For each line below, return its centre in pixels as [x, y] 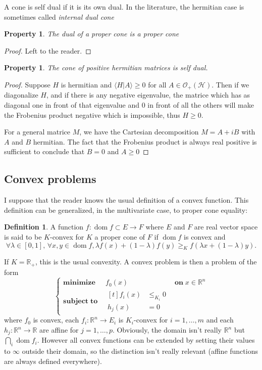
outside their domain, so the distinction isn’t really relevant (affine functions [140, 351]
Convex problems [50, 179]
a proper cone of [120, 236]
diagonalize [21, 95]
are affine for [59, 330]
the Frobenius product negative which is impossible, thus [92, 114]
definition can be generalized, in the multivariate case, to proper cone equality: [126, 210]
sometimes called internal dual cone [59, 16]
